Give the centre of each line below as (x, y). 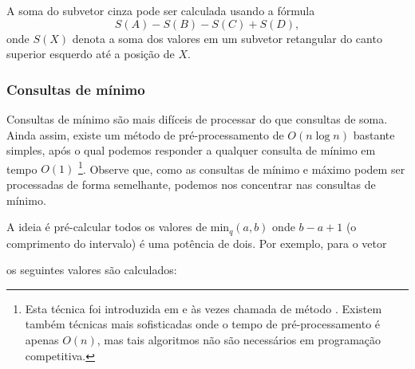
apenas (42, 340)
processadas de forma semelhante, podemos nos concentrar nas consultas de (191, 184)
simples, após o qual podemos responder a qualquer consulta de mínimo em (191, 150)
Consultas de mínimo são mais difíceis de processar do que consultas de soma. (197, 119)
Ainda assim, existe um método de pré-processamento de (145, 134)
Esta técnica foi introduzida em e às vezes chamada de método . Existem (204, 308)
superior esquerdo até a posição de (91, 54)
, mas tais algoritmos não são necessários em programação (239, 340)
